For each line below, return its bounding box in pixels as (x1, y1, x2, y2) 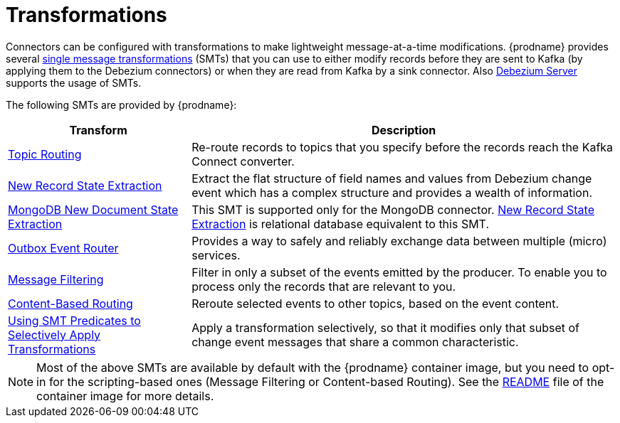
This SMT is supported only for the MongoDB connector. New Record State (191, 202, 594, 217)
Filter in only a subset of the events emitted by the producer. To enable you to (191, 264, 607, 279)
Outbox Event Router (8, 240, 119, 255)
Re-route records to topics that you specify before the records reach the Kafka (191, 139, 614, 154)
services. (191, 247, 241, 262)
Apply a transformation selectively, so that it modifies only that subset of (191, 320, 579, 335)
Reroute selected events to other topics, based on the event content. (191, 296, 559, 311)
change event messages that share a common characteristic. (191, 334, 519, 349)
